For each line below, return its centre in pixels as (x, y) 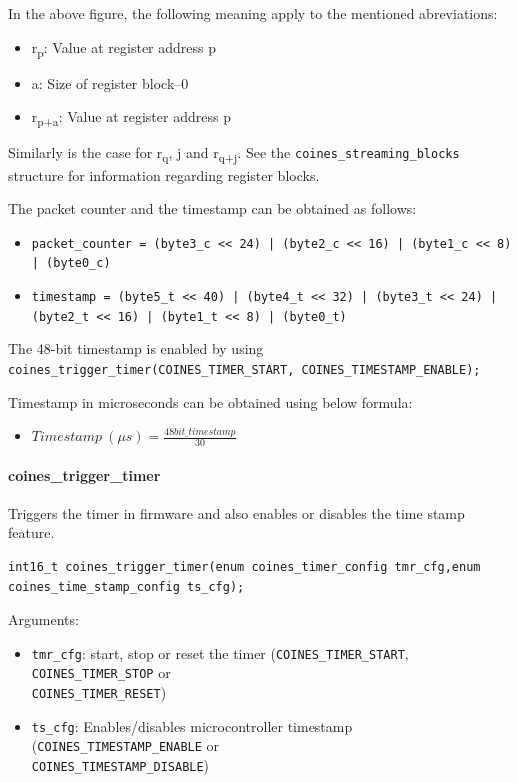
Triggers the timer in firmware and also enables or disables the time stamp (236, 512)
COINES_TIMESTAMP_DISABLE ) (120, 765)
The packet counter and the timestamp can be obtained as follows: (212, 208)
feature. (31, 532)
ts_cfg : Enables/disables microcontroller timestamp (192, 725)
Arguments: (43, 619)
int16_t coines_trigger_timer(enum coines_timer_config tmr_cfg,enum (244, 567)
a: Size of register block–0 (110, 82)
